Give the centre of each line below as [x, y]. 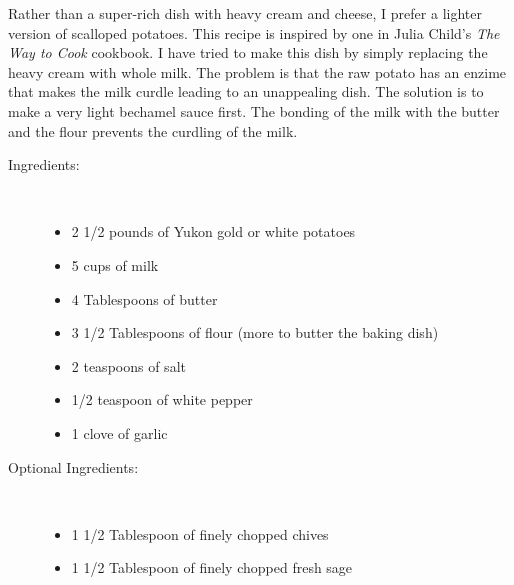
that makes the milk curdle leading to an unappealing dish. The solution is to [246, 91]
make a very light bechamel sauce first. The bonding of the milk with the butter [254, 110]
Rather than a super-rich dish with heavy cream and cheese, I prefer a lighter [245, 13]
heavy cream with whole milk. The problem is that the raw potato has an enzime [257, 71]
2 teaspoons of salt [128, 365]
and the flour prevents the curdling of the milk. [153, 130]
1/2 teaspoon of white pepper [162, 399]
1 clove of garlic [119, 432]
